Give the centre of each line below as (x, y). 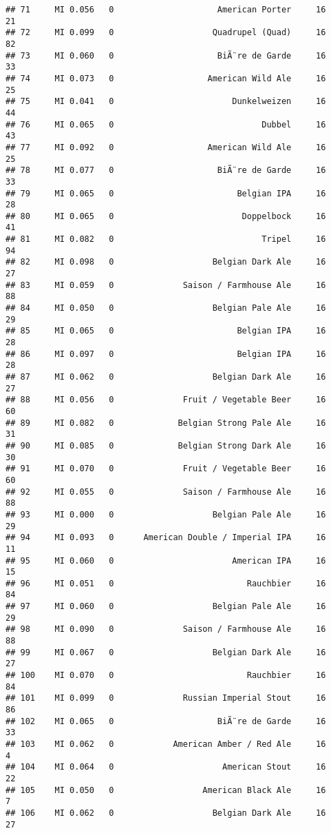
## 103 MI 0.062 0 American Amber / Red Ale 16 (166, 744)
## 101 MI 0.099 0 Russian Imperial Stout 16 (166, 698)
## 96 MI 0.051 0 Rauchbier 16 (166, 583)
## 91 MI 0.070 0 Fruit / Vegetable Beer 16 (166, 469)
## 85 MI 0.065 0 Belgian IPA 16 (166, 331)
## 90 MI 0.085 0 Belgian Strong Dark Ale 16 (166, 445)
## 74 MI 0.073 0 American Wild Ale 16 (166, 78)
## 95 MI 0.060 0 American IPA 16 (166, 561)
